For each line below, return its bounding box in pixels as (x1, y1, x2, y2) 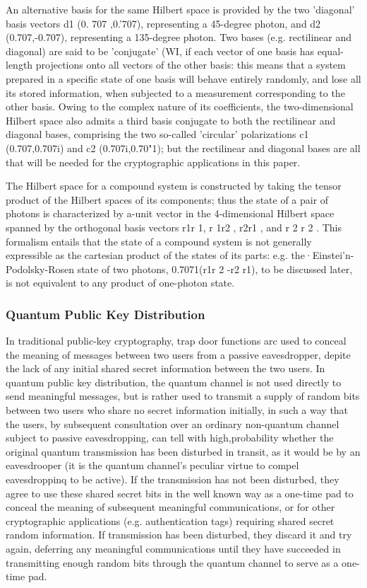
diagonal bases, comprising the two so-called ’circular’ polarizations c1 (6, 127, 309, 142)
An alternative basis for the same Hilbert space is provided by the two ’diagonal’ (6, 2, 355, 16)
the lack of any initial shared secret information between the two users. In (6, 361, 325, 376)
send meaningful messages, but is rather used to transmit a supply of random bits (6, 388, 360, 403)
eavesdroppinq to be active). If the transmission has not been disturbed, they (6, 472, 339, 487)
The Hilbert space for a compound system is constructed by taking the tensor (6, 178, 342, 193)
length (6, 57, 33, 72)
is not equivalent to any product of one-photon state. (6, 275, 235, 290)
